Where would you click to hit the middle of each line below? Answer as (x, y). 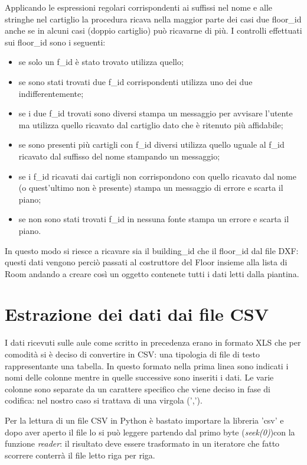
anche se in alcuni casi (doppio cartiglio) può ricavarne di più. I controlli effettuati (153, 30)
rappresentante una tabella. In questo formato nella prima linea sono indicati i (147, 365)
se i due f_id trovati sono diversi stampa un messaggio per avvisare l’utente (156, 113)
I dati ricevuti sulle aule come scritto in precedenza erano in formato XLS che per (153, 342)
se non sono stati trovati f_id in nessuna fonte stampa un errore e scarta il (154, 219)
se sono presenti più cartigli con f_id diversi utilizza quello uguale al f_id (151, 144)
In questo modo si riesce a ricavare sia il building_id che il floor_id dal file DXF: (152, 250)
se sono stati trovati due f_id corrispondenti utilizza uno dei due (135, 81)
